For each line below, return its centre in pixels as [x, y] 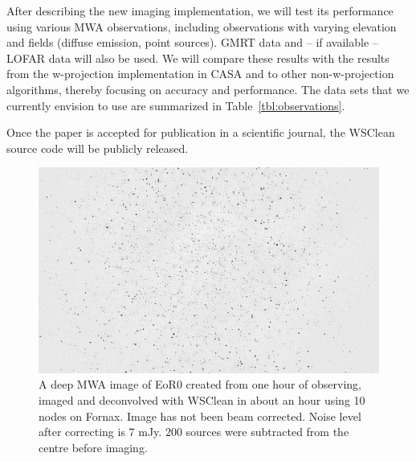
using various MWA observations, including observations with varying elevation [202, 26]
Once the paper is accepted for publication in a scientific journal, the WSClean [201, 132]
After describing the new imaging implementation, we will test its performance [200, 10]
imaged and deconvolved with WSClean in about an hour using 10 [202, 400]
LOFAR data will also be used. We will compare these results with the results [198, 58]
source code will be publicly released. [98, 148]
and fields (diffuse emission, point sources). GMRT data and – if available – [192, 42]
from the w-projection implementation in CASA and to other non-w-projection [200, 74]
